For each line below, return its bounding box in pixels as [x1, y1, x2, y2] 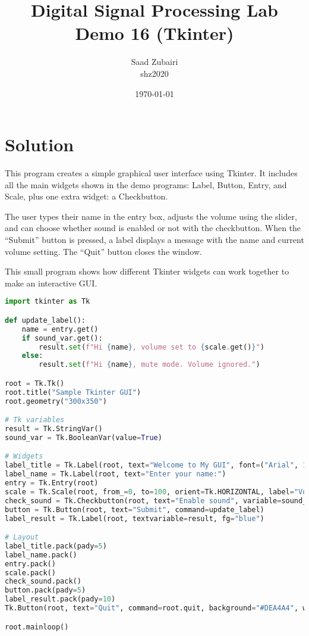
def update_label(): [5, 316, 86, 325]
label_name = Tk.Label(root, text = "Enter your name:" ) [5, 470, 226, 479]
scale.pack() [5, 568, 56, 577]
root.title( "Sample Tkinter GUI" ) [5, 388, 141, 397]
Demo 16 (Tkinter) [75, 21, 234, 45]
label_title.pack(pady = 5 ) [5, 541, 107, 550]
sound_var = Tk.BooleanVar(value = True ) [5, 433, 162, 442]
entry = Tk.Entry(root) [5, 479, 99, 487]
